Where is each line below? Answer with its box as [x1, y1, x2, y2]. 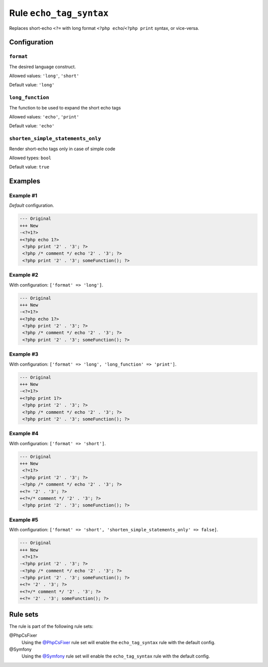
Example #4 [9, 430, 39, 437]
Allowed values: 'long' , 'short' [9, 73, 79, 79]
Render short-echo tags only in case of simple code [9, 146, 116, 152]
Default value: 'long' [9, 82, 55, 88]
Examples [9, 177, 41, 186]
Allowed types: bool [9, 155, 52, 161]
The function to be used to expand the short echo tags [9, 104, 121, 110]
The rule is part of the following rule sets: [9, 623, 94, 629]
